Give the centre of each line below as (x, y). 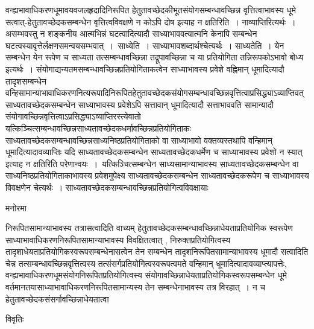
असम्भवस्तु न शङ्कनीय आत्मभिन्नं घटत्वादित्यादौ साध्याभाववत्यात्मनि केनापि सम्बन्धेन (131, 34)
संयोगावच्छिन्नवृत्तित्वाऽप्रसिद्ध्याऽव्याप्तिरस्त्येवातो (73, 116)
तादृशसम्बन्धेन (26, 81)
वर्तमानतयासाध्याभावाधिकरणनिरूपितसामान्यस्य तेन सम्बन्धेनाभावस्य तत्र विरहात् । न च (135, 287)
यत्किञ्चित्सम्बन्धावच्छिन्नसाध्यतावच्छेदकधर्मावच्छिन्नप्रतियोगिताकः (98, 128)
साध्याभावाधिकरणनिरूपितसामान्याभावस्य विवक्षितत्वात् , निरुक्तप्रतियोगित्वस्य (118, 239)
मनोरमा (16, 207)
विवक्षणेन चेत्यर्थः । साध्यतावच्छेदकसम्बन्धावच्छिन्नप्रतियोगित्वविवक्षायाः (107, 187)
